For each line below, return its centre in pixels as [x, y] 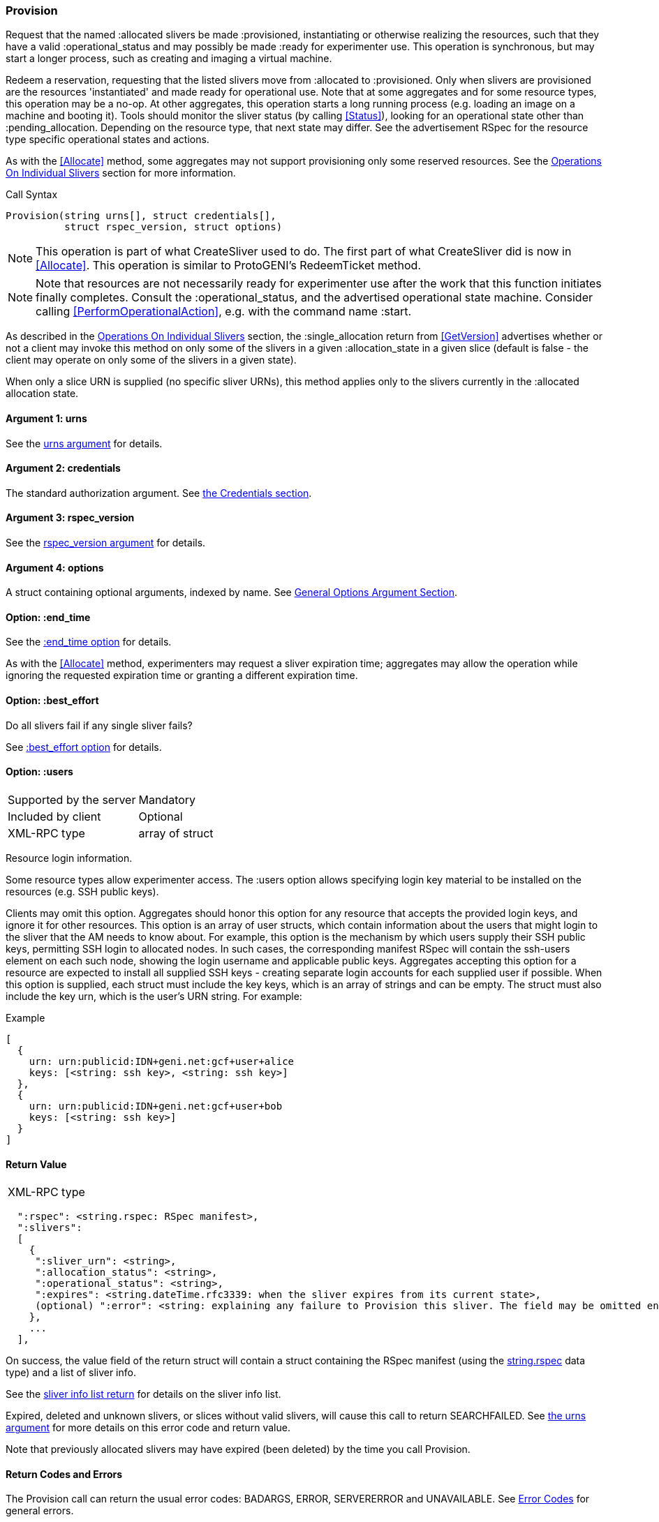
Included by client [54, 816]
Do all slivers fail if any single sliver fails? [99, 725]
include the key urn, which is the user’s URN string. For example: [154, 996]
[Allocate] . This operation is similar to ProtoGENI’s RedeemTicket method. [228, 266]
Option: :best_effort [52, 701]
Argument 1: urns [46, 418]
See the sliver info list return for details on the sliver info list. [143, 1394]
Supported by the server [72, 799]
